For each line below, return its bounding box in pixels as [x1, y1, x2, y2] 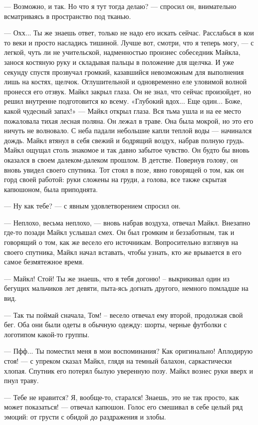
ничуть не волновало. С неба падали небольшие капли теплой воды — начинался [4, 125, 252, 136]
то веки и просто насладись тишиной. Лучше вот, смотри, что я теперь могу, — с [4, 37, 254, 47]
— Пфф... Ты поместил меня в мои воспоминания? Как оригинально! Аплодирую [4, 346, 253, 356]
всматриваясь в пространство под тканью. [4, 10, 131, 21]
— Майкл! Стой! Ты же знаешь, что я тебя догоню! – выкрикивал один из [4, 273, 230, 283]
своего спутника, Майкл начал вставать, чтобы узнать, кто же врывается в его [4, 246, 242, 257]
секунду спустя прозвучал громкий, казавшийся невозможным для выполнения [4, 66, 244, 77]
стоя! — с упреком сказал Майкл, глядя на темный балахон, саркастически [4, 356, 232, 366]
